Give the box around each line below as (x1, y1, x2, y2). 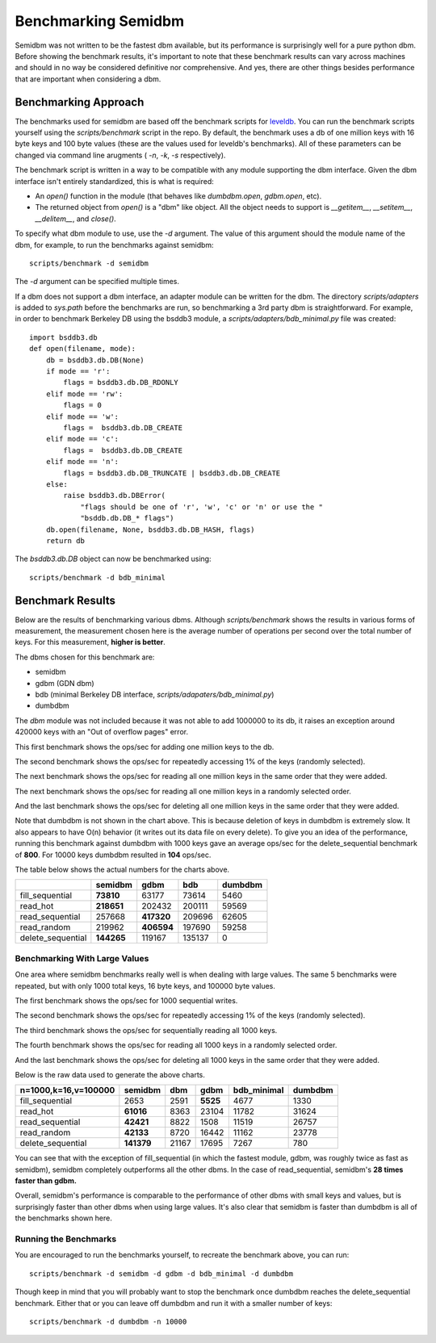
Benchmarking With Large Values (15, 952, 149, 964)
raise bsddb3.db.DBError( (63, 491, 166, 500)
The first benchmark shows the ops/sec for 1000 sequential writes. (15, 995, 238, 1005)
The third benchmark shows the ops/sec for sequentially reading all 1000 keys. (15, 1025, 278, 1035)
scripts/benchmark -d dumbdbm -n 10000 (29, 1316, 187, 1326)
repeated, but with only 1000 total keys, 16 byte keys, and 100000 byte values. (15, 981, 276, 990)
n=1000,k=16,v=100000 (19, 1085, 115, 1096)
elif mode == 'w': (45, 412, 119, 421)
